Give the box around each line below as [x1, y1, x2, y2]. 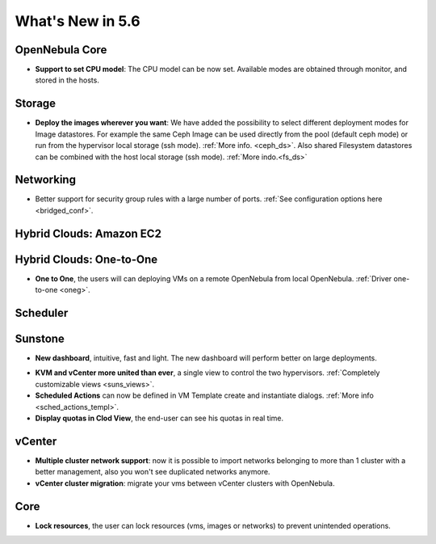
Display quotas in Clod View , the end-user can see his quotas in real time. [35, 413, 284, 424]
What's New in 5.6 [15, 12, 140, 30]
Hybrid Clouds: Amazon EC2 [15, 226, 161, 240]
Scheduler [15, 306, 69, 319]
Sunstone [15, 331, 65, 345]
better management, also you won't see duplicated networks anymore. [35, 467, 270, 477]
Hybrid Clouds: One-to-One [15, 252, 158, 266]
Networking [15, 173, 77, 187]
